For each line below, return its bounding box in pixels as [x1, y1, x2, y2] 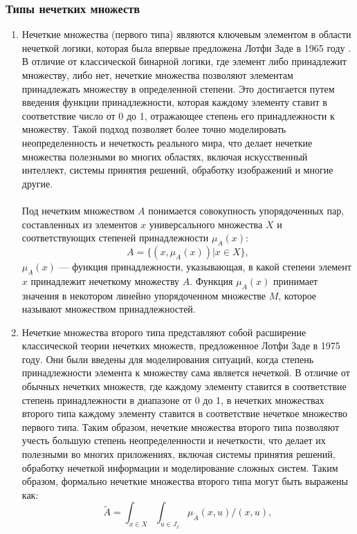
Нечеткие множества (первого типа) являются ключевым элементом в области [21, 27, 351, 42]
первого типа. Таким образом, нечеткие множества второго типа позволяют [21, 419, 340, 434]
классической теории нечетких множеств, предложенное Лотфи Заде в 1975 [21, 338, 340, 353]
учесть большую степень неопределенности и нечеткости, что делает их [21, 433, 326, 448]
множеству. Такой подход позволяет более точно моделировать [21, 122, 286, 136]
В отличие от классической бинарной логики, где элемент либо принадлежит [21, 54, 347, 68]
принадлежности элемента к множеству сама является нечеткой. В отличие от [21, 365, 350, 380]
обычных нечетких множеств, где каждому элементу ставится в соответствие [21, 379, 347, 394]
